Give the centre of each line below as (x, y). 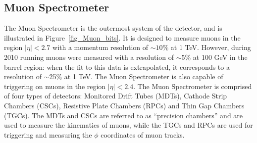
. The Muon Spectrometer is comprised (193, 86)
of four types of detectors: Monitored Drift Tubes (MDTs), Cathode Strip (116, 96)
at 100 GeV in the (220, 57)
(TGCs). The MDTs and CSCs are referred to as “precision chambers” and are (124, 115)
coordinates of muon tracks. (143, 134)
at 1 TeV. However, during (211, 47)
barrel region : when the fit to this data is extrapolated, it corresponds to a (117, 67)
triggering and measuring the (48, 134)
